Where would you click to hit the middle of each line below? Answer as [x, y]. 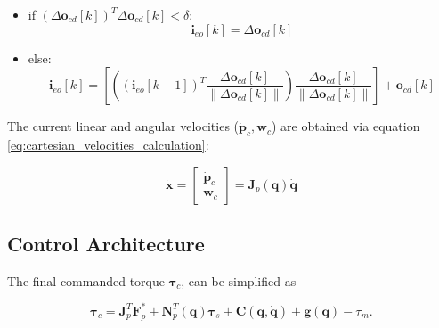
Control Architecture [106, 243]
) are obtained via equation [346, 126]
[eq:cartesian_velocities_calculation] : [108, 144]
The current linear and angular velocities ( [123, 126]
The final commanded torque [86, 280]
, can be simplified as [239, 280]
